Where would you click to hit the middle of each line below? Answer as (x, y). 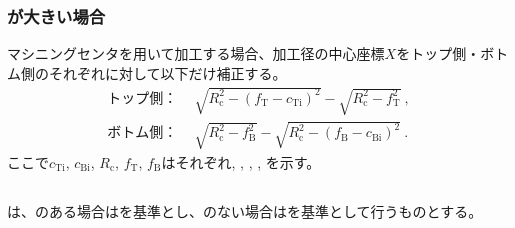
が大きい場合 (56, 15)
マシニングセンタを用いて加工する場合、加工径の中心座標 (196, 53)
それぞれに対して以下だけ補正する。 (167, 72)
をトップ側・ (438, 53)
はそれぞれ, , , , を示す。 (241, 161)
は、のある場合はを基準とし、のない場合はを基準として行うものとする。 (245, 210)
